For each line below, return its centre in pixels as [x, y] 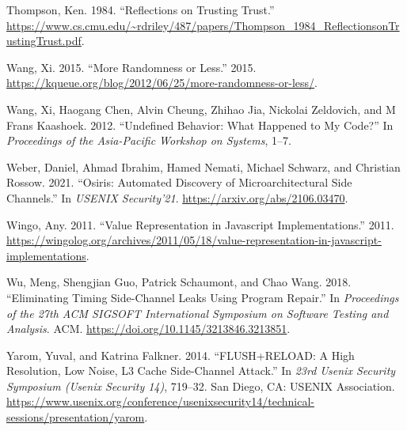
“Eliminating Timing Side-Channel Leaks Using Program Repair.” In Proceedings [203, 297]
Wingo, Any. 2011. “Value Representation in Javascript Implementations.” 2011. [200, 224]
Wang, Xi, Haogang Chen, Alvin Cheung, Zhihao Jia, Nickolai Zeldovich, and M [201, 109]
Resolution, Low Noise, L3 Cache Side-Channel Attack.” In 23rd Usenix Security [201, 371]
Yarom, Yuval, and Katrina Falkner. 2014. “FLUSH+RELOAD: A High [181, 355]
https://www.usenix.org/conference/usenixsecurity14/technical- [160, 401]
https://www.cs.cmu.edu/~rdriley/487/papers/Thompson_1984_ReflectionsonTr [203, 25]
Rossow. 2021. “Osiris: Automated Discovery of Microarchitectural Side [179, 182]
